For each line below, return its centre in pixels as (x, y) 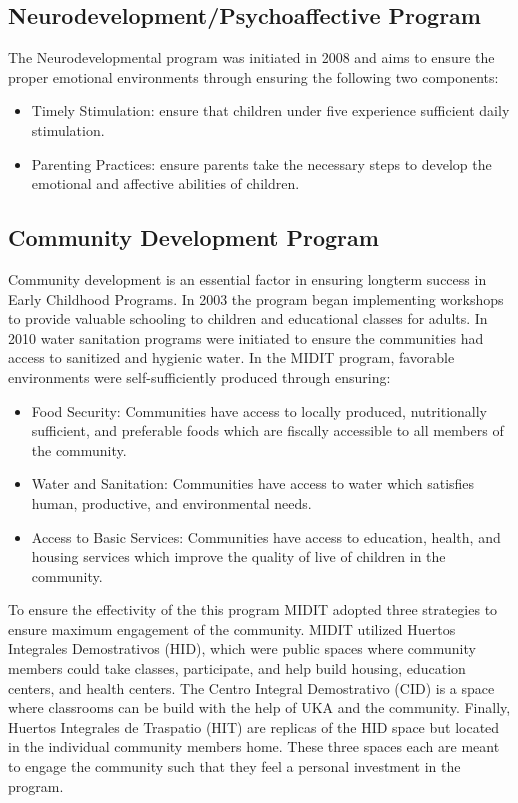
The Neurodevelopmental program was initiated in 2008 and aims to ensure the (251, 57)
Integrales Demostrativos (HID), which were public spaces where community (242, 648)
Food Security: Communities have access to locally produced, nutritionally (259, 410)
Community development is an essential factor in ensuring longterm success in (247, 278)
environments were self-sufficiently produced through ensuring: (199, 376)
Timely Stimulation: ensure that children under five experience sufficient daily (270, 110)
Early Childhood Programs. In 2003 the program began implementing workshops (256, 298)
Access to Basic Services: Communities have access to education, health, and (266, 536)
